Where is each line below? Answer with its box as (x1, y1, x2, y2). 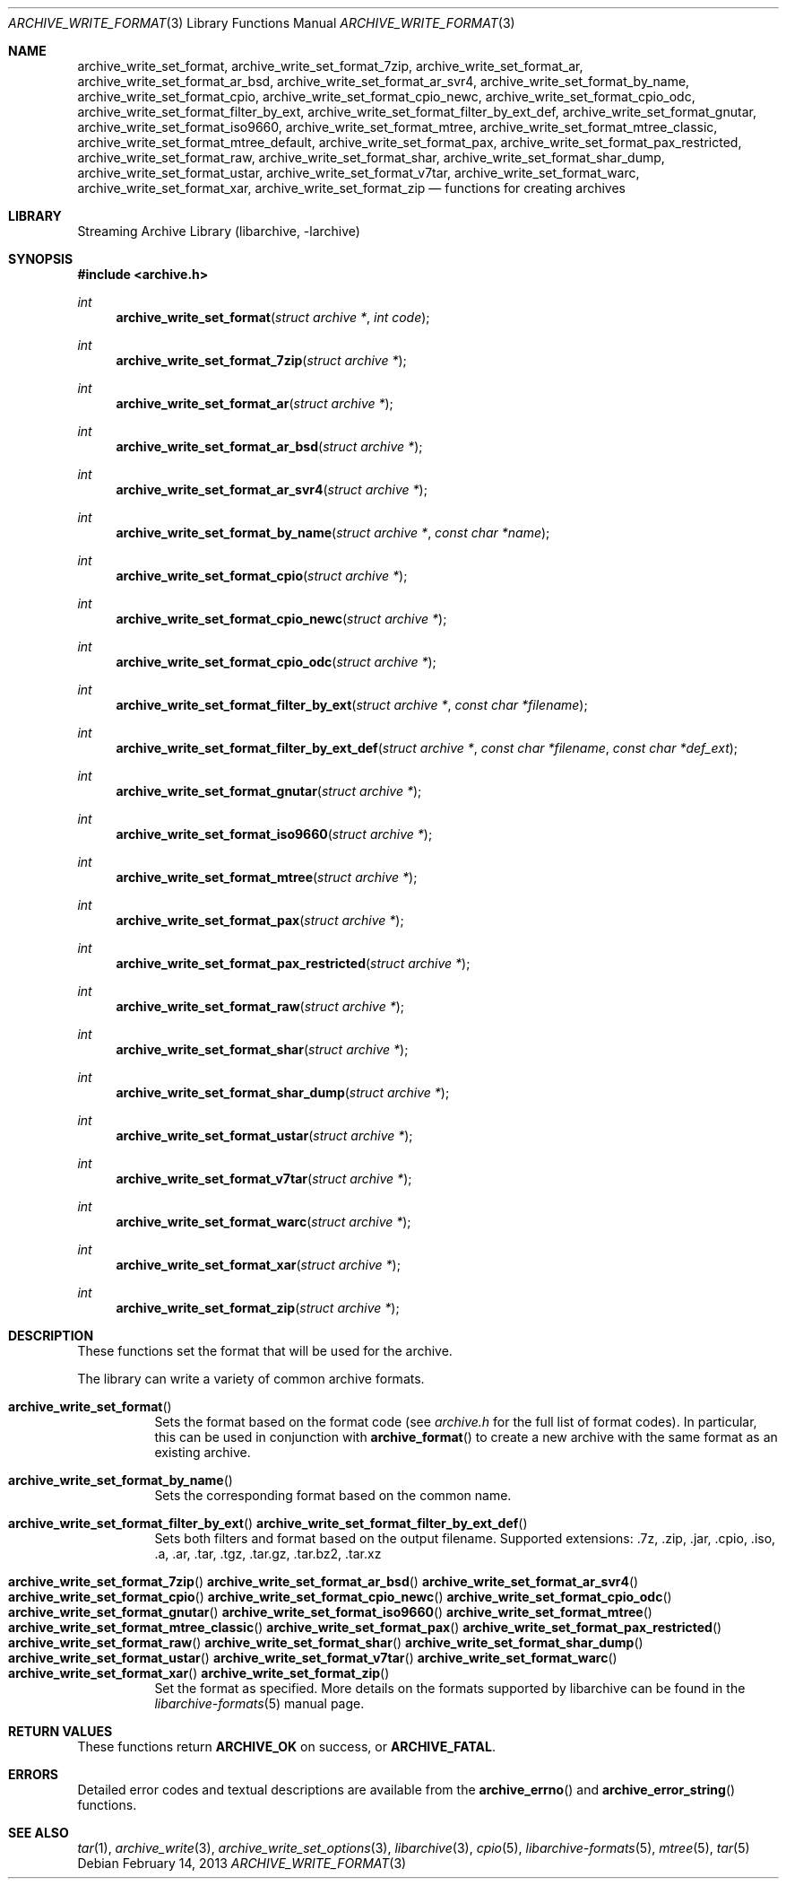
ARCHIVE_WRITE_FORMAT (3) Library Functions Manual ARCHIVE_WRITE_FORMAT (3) (8, 15, 515, 31)
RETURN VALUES (8, 1724, 113, 1739)
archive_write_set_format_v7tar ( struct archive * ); (116, 1171, 412, 1186)
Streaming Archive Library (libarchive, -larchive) (77, 223, 360, 239)
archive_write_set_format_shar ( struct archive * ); (116, 1042, 409, 1057)
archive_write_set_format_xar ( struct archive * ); (116, 1257, 401, 1272)
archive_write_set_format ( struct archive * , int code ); (116, 310, 430, 325)
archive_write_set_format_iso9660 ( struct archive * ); (116, 826, 433, 842)
